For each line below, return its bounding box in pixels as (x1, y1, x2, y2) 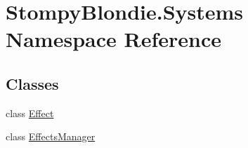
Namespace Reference (6, 25, 221, 53)
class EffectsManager (6, 129, 96, 144)
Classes (6, 72, 59, 94)
